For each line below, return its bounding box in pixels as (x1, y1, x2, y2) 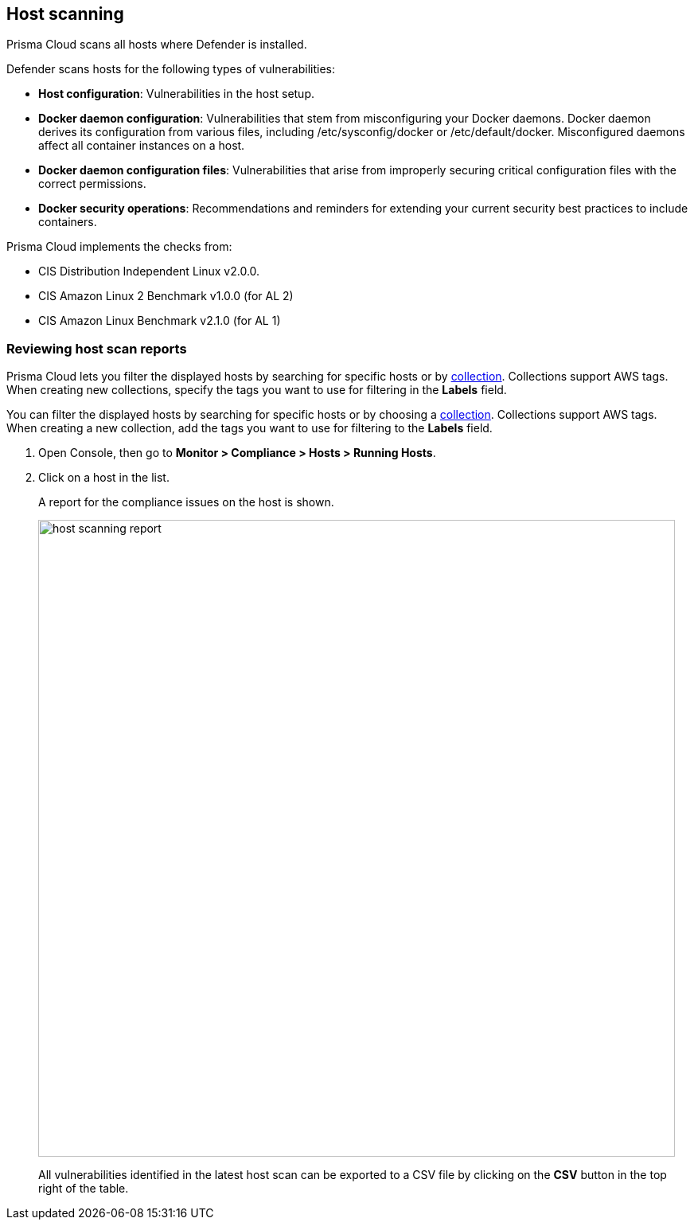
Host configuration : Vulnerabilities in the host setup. (38, 87, 315, 101)
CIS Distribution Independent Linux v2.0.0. (38, 264, 260, 279)
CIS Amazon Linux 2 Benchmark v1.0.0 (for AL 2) (38, 289, 294, 303)
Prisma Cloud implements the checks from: (6, 240, 232, 254)
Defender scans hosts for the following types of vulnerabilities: (6, 62, 335, 76)
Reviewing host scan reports (6, 340, 187, 357)
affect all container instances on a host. (38, 139, 245, 153)
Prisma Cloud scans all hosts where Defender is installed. (6, 37, 307, 52)
